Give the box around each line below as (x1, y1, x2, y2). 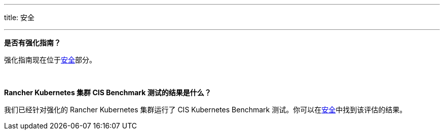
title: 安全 (4, 13, 35, 22)
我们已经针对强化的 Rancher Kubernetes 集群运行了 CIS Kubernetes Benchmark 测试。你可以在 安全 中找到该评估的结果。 (4, 105, 407, 114)
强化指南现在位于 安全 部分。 (4, 55, 96, 64)
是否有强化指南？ (4, 38, 61, 47)
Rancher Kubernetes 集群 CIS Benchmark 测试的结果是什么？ (4, 88, 211, 97)
